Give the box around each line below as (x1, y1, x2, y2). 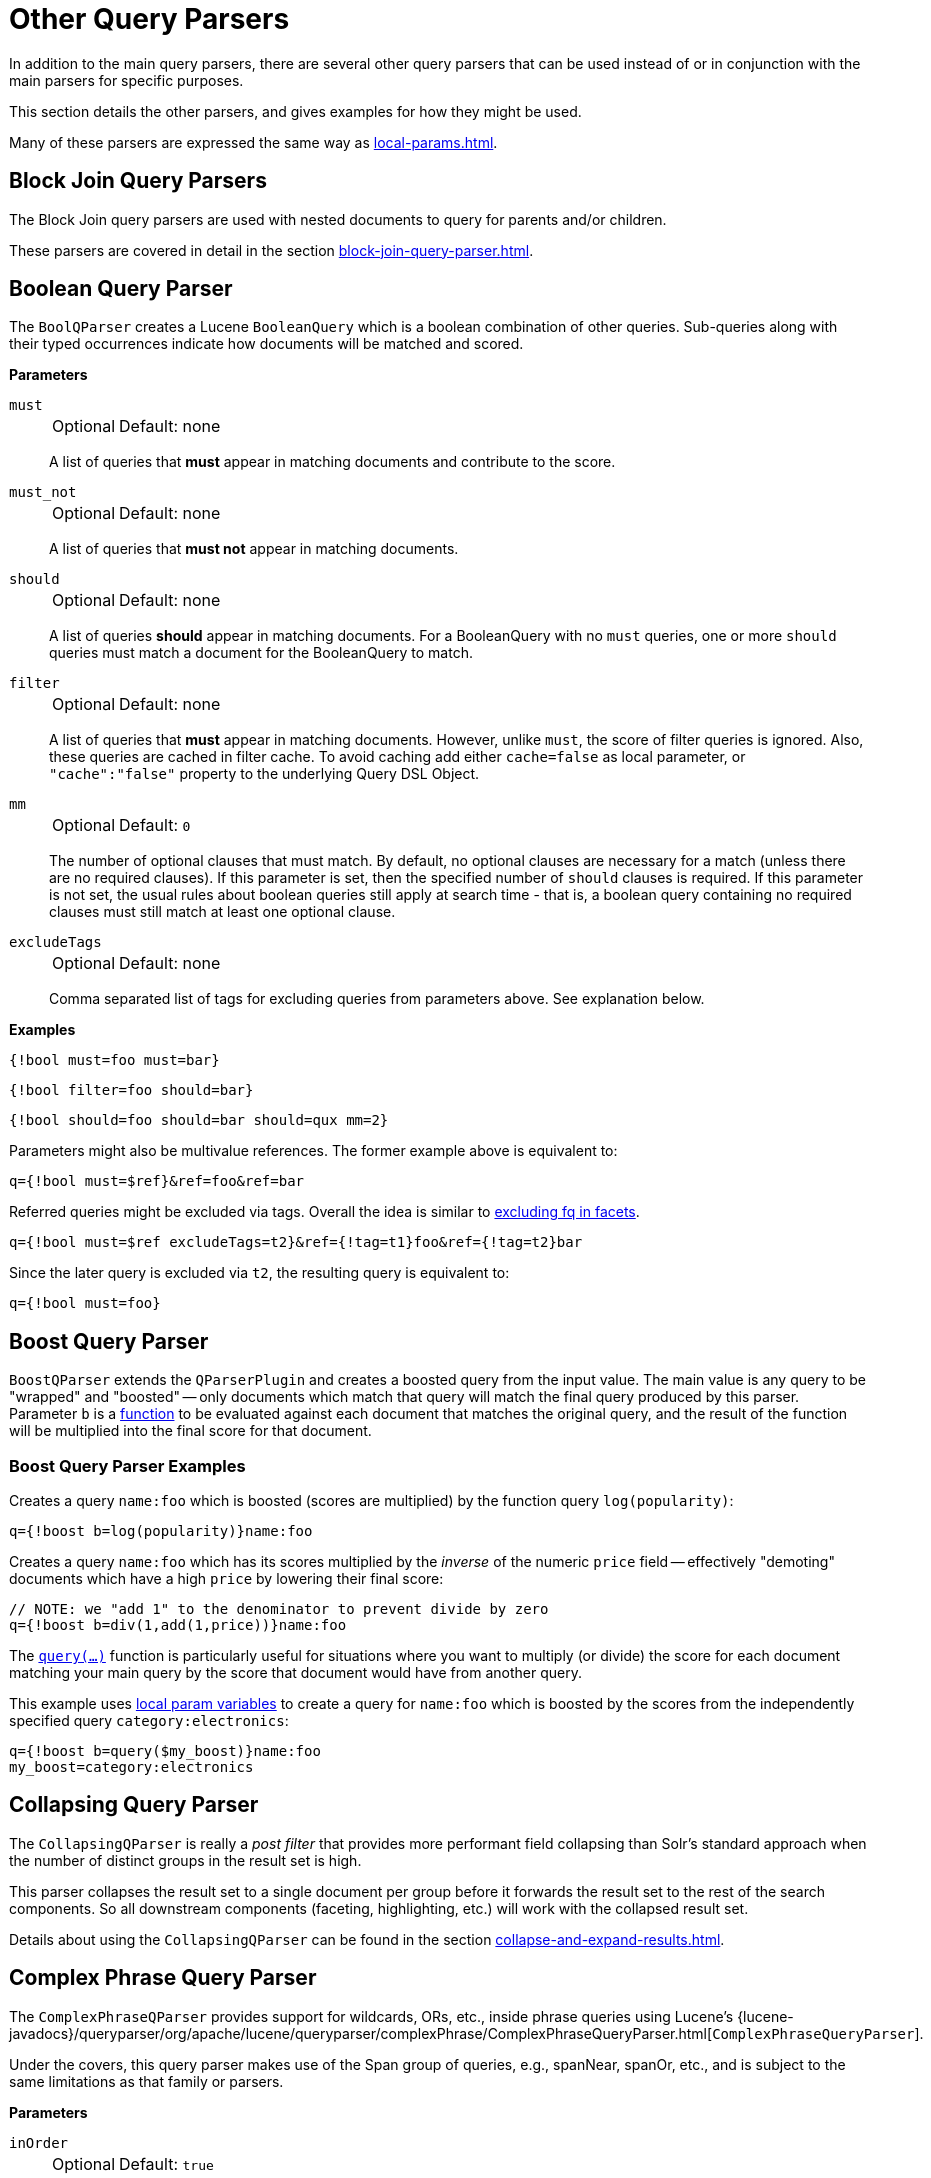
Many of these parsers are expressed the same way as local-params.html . (9, 133, 498, 151)
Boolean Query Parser (9, 276, 233, 302)
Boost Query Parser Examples (9, 1455, 246, 1476)
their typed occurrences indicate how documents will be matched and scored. (9, 335, 524, 353)
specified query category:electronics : (9, 1712, 289, 1730)
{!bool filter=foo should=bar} (9, 1082, 254, 1099)
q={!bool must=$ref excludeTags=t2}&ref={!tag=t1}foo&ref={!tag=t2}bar (9, 1234, 583, 1251)
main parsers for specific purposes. (9, 71, 244, 89)
